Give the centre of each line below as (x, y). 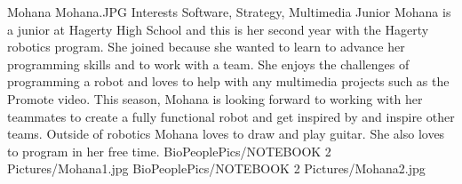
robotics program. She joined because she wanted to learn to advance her (206, 47)
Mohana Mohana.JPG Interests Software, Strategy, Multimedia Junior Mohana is (229, 12)
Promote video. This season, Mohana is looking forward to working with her (215, 98)
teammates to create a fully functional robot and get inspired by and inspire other (231, 116)
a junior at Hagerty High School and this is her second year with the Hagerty (218, 29)
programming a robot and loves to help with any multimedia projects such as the (228, 81)
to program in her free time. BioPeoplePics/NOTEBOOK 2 (169, 151)
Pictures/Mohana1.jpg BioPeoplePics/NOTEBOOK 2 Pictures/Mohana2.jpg (216, 168)
